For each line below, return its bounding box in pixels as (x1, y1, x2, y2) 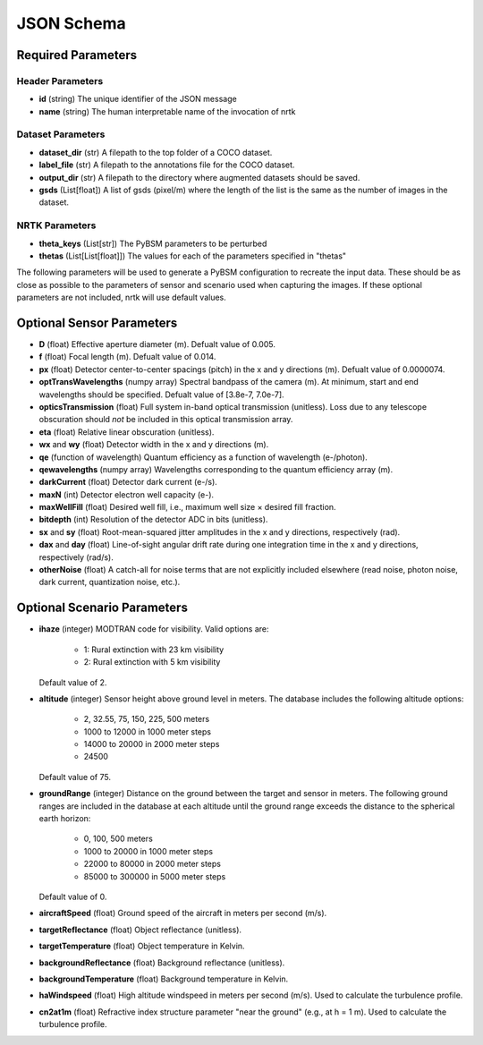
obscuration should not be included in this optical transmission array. (38, 414, 293, 425)
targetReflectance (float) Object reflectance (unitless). (38, 924, 241, 935)
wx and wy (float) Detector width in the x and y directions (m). (38, 439, 269, 450)
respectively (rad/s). (38, 551, 114, 563)
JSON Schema (16, 13, 126, 33)
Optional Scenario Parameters (16, 600, 188, 616)
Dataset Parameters (16, 128, 106, 140)
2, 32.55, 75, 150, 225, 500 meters (83, 714, 210, 725)
